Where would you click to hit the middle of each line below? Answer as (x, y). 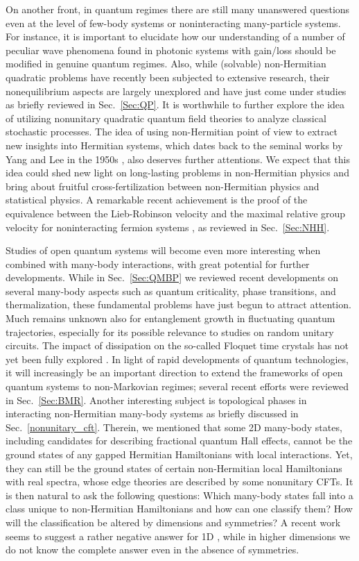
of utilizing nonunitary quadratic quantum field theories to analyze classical (166, 118)
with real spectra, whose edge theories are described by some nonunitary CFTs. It (179, 482)
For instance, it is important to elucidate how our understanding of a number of (175, 36)
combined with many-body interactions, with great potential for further (158, 263)
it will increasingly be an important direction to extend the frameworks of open (174, 372)
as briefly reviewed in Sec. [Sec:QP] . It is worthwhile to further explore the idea (175, 104)
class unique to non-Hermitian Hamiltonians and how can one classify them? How (179, 509)
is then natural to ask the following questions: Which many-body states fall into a (179, 495)
